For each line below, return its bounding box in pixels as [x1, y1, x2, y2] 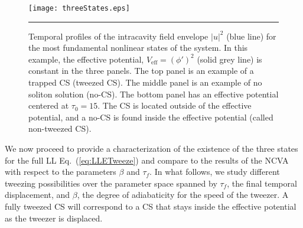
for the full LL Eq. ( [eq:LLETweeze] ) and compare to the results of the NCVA [5, 154, 289, 166]
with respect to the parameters [5, 165, 116, 178]
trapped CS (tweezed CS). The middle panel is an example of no [28, 76, 262, 89]
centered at [28, 99, 69, 112]
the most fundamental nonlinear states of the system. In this [28, 41, 248, 54]
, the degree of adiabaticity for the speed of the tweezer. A [77, 188, 289, 201]
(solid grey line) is [197, 53, 262, 65]
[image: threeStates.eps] [28, 4, 130, 12]
